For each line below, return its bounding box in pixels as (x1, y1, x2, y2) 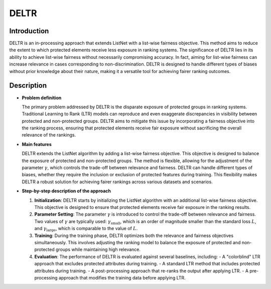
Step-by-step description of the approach (22, 188, 111, 194)
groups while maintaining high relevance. (55, 247, 141, 253)
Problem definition (22, 95, 62, 101)
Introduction (9, 27, 49, 35)
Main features (22, 141, 52, 147)
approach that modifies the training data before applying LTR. (58, 274, 186, 280)
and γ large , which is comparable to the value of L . (34, 226, 138, 233)
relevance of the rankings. (22, 132, 76, 138)
